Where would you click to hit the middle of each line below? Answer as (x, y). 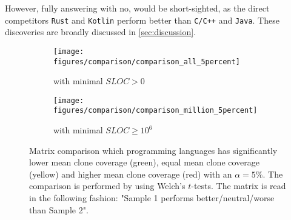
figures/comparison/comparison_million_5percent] (156, 111)
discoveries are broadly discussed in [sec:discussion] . (101, 32)
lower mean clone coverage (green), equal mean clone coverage (145, 162)
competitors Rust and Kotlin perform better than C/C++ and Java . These (142, 20)
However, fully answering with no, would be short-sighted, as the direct (137, 8)
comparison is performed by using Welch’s (107, 186)
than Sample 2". (59, 209)
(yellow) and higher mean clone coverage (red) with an (131, 174)
